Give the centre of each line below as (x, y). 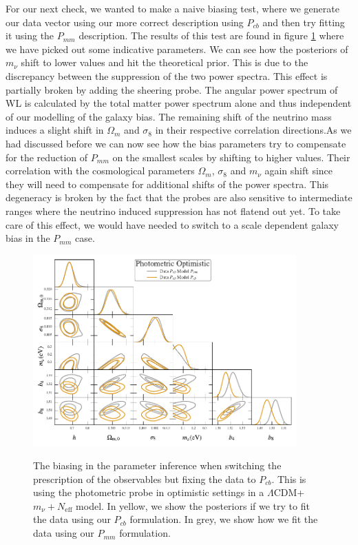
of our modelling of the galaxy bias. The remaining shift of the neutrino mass (169, 116)
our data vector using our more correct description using (125, 22)
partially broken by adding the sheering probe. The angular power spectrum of (172, 89)
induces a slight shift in (55, 130)
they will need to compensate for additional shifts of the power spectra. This (167, 184)
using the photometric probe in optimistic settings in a (149, 492)
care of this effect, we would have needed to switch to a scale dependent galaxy (172, 224)
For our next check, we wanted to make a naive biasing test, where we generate (172, 8)
